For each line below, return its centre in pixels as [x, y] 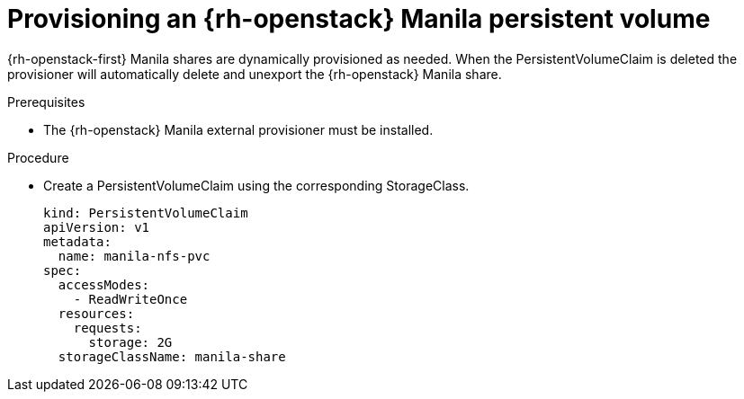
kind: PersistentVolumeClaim [146, 213]
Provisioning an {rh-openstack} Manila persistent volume [359, 19]
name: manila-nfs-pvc [134, 256]
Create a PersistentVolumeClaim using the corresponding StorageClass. [256, 185]
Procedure [38, 157]
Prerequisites [46, 102]
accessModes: [104, 284]
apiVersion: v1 [97, 227]
